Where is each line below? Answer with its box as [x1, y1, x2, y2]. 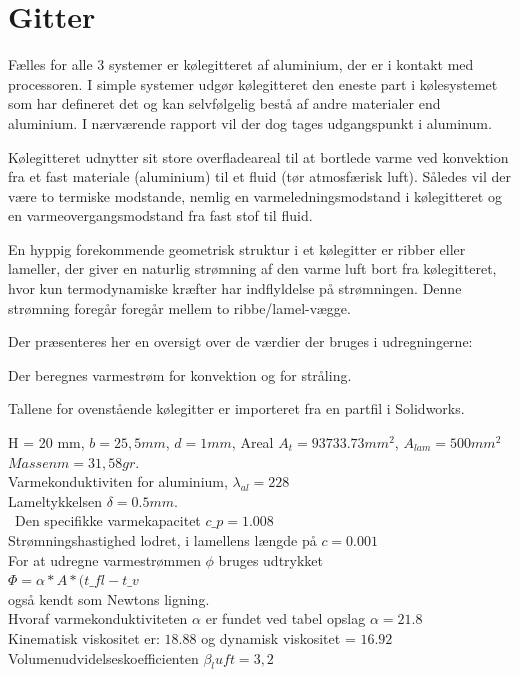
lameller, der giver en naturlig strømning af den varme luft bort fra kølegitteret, [8, 258, 497, 279]
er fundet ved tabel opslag [205, 608, 366, 629]
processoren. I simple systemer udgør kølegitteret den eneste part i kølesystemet [8, 73, 498, 94]
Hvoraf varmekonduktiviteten [8, 608, 188, 629]
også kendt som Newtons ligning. [8, 588, 210, 609]
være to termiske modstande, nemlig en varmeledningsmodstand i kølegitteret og [8, 185, 502, 206]
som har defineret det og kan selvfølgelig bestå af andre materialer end [8, 93, 441, 114]
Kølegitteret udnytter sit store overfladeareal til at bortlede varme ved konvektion [8, 146, 509, 167]
